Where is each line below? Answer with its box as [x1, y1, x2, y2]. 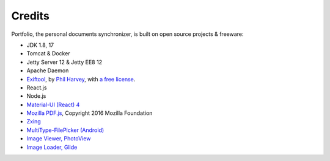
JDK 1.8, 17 [26, 41, 54, 49]
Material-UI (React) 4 [26, 101, 80, 108]
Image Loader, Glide [26, 143, 78, 151]
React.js [26, 84, 47, 91]
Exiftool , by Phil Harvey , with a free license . [26, 75, 136, 83]
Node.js [26, 92, 46, 100]
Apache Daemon [26, 67, 69, 74]
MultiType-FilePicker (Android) [26, 126, 105, 134]
